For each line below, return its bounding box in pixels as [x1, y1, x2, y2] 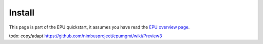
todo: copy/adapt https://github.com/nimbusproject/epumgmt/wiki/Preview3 [9, 33, 163, 39]
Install [9, 7, 35, 18]
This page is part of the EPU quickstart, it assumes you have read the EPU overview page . [9, 24, 190, 30]
